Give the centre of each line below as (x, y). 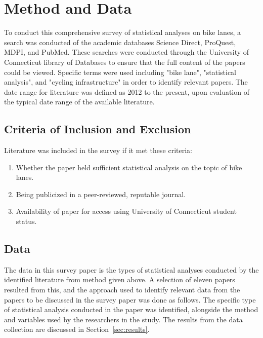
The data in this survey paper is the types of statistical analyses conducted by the (131, 269)
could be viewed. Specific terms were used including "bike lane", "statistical (120, 72)
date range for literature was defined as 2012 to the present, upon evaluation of (127, 91)
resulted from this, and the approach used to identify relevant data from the (122, 290)
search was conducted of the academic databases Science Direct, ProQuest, (120, 42)
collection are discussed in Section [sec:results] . (77, 329)
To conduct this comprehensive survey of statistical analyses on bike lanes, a (123, 32)
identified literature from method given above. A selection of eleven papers (120, 279)
